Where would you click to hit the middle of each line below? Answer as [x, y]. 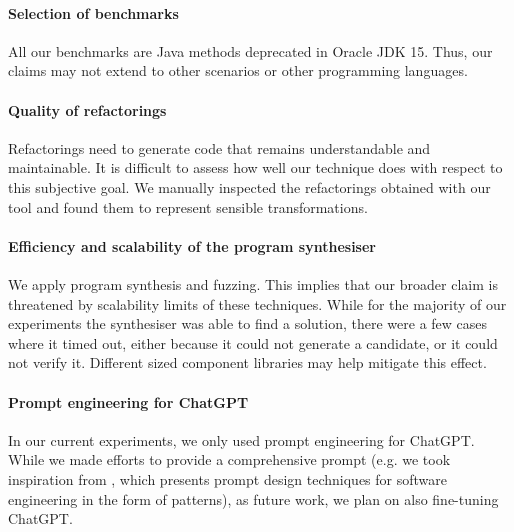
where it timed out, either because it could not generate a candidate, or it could [253, 342]
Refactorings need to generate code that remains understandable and [219, 147]
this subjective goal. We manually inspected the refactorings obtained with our [249, 186]
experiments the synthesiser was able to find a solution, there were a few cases [248, 323]
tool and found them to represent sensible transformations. [188, 206]
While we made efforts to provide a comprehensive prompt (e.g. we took [229, 459]
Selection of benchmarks [93, 12]
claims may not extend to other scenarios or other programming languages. [238, 70]
